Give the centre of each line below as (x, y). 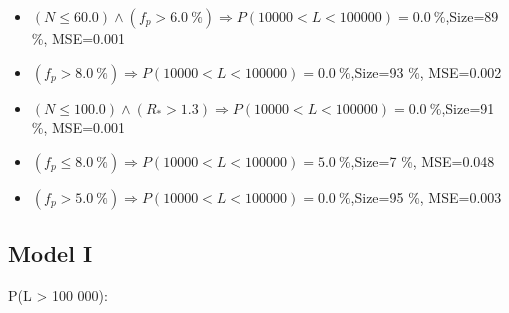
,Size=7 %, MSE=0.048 (422, 160)
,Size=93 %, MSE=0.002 (426, 71)
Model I (50, 253)
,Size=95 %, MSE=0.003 (426, 196)
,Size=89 (472, 16)
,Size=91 (468, 107)
